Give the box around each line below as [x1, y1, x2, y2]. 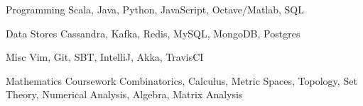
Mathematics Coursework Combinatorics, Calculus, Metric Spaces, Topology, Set [6, 73, 357, 88]
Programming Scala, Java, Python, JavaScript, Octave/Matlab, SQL [6, 2, 304, 16]
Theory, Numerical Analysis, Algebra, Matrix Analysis [6, 87, 243, 102]
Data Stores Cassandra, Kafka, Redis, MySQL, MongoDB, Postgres [6, 25, 300, 40]
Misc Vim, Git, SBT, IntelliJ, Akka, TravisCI [6, 49, 204, 64]
